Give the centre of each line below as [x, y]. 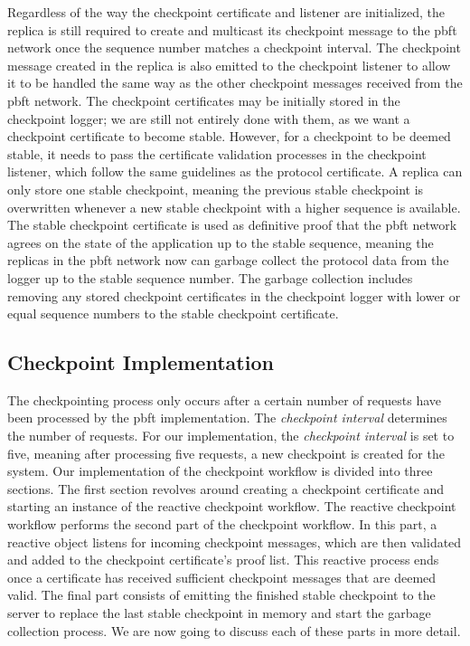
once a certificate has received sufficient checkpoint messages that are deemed [222, 577]
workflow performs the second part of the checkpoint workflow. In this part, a [222, 524]
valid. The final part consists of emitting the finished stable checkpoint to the [221, 595]
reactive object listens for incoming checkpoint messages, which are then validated [235, 541]
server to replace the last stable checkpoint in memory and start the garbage [219, 613]
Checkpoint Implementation [141, 362]
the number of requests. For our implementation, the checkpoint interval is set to [231, 436]
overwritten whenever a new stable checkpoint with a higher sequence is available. [234, 207]
